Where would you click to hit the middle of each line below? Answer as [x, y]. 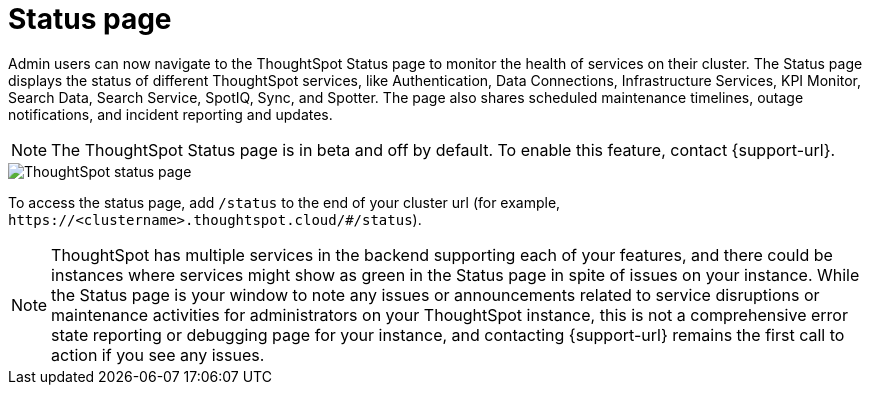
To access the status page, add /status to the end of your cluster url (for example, [284, 202]
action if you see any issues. [158, 354]
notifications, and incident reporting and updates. [170, 114]
